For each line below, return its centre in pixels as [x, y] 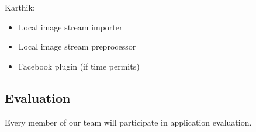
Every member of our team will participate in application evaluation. [128, 122]
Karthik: [20, 7]
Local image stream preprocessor [77, 46]
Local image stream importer [70, 27]
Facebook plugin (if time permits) [79, 66]
